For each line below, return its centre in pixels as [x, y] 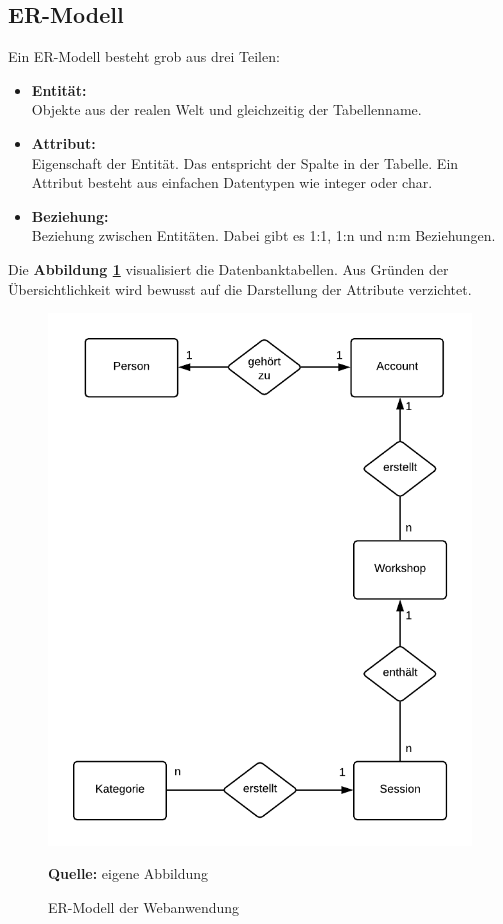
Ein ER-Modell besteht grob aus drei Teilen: [144, 56]
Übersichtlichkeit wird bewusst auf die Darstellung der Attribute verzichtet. [240, 288]
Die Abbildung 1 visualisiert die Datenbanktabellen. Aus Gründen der [228, 268]
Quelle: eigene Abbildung [128, 873]
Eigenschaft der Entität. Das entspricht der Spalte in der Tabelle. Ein [245, 162]
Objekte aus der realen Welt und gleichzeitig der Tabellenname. [226, 109]
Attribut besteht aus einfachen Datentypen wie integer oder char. [232, 182]
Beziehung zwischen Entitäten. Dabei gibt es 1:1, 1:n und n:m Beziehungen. [263, 235]
